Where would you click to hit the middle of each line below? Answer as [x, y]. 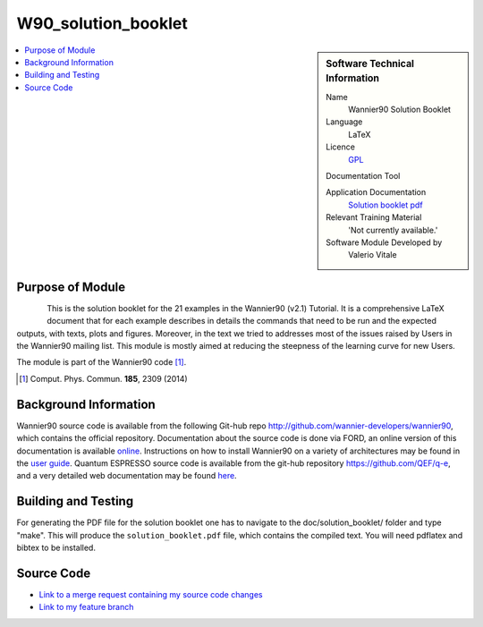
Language [344, 122]
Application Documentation [376, 192]
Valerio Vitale [373, 255]
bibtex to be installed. [56, 547]
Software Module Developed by [384, 242]
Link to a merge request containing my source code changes [151, 594]
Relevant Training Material [374, 217]
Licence [340, 147]
